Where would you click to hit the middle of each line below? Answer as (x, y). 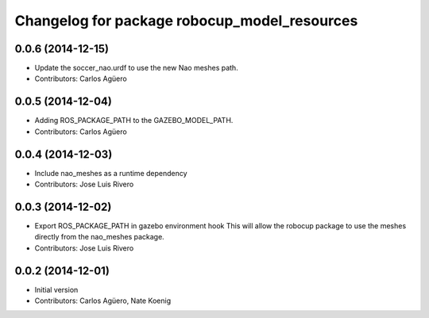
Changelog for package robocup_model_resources (186, 21)
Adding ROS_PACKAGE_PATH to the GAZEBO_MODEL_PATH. (134, 121)
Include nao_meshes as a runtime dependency (111, 173)
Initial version (56, 289)
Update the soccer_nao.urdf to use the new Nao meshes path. (136, 68)
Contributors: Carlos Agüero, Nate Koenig (102, 301)
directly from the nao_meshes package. (99, 237)
